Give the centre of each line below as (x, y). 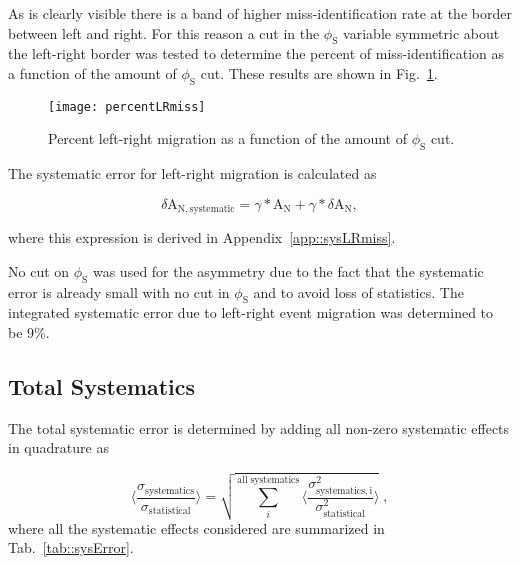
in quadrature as (58, 447)
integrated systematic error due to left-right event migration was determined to (251, 312)
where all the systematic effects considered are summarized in (196, 527)
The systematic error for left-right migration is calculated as (192, 173)
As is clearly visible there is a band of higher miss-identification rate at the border (260, 13)
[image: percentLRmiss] (127, 106)
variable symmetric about (421, 32)
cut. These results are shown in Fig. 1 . (319, 72)
